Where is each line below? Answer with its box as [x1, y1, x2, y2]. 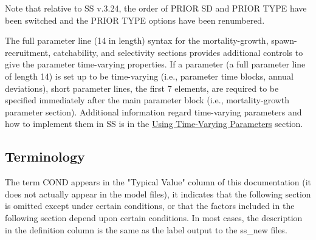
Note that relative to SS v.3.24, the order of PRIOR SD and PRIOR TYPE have [5, 2, 307, 14]
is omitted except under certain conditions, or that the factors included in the [5, 199, 295, 212]
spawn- [271, 34, 297, 47]
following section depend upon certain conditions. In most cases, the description [5, 211, 303, 224]
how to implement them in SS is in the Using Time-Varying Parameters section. [5, 117, 303, 130]
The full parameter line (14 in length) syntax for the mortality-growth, [5, 34, 269, 47]
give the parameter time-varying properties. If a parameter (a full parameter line [5, 58, 306, 70]
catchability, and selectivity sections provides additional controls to [53, 46, 303, 58]
